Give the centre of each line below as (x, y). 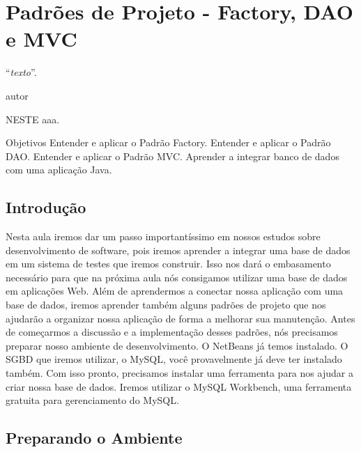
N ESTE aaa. (33, 119)
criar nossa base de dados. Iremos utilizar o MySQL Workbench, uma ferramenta (179, 386)
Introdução (46, 207)
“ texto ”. (21, 72)
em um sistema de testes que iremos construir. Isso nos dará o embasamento (168, 264)
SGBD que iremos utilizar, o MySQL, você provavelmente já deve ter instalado (174, 359)
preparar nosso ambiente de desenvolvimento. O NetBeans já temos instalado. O (177, 345)
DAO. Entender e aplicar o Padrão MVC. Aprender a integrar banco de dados (172, 156)
